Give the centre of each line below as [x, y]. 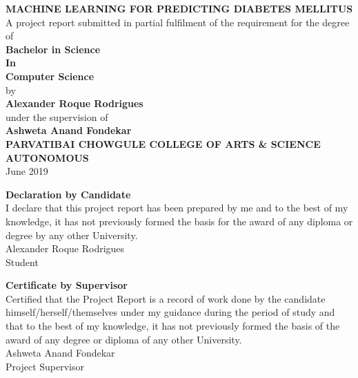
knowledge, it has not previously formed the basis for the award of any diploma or [179, 221]
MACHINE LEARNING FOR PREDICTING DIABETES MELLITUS [179, 8]
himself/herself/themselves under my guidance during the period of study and [170, 312]
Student [22, 262]
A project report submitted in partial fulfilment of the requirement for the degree [178, 22]
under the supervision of [57, 116]
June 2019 [27, 171]
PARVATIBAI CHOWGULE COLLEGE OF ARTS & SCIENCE [163, 143]
